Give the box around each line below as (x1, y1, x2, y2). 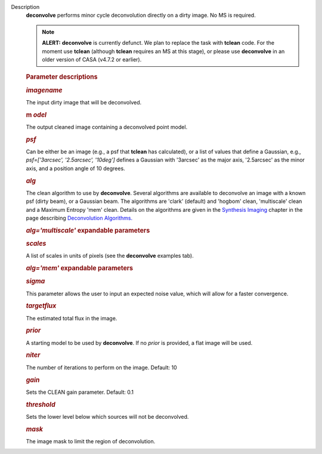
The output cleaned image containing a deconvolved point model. (26, 123, 188, 131)
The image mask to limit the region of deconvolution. (26, 437, 156, 444)
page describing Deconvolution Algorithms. (26, 214, 133, 221)
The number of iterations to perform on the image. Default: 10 (26, 364, 177, 371)
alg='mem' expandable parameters (26, 264, 134, 273)
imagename (26, 86, 63, 94)
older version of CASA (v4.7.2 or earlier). (42, 55, 142, 63)
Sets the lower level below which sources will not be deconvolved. (26, 413, 189, 420)
